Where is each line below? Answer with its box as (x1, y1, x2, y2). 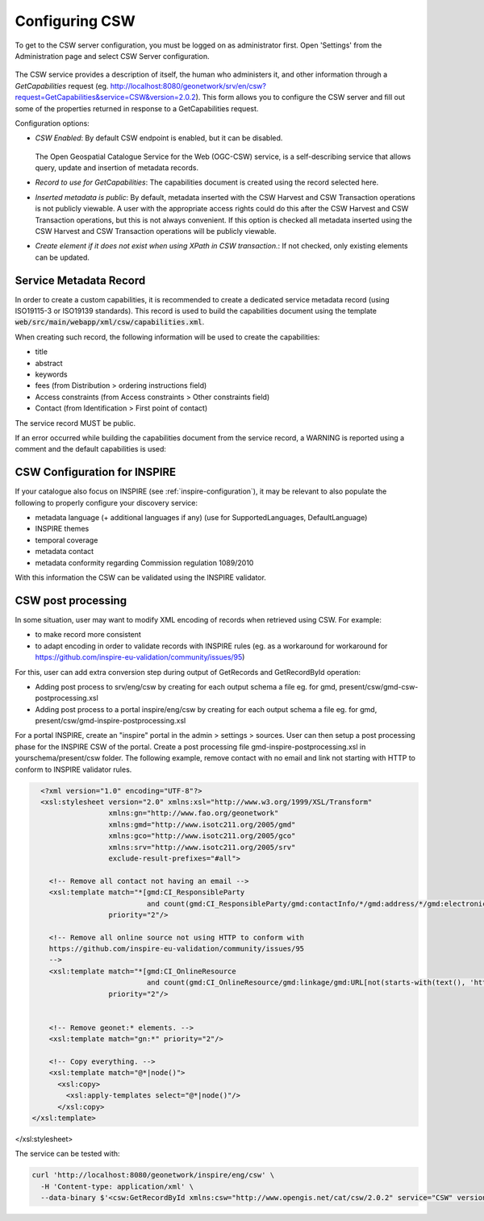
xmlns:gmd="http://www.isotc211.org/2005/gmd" (108, 819, 296, 829)
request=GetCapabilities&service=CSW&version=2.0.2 (15, 93, 197, 102)
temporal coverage (35, 535, 98, 544)
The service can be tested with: (15, 1149, 120, 1159)
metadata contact (35, 547, 94, 556)
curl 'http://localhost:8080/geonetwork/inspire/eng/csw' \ (31, 1170, 275, 1180)
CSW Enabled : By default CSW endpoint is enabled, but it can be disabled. (35, 133, 283, 143)
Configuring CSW (15, 12, 136, 30)
